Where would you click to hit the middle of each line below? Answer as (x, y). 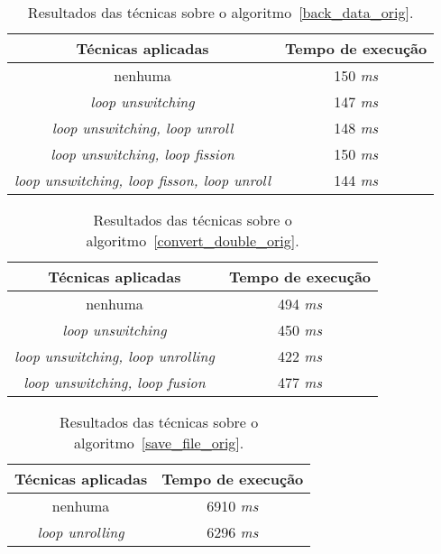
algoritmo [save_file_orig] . (159, 443)
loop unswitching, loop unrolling (115, 356)
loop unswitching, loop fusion (115, 382)
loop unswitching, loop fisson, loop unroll (143, 180)
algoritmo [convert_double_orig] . (193, 240)
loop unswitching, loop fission (142, 154)
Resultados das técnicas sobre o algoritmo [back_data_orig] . (220, 12)
